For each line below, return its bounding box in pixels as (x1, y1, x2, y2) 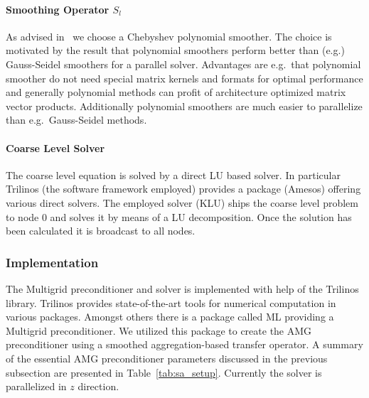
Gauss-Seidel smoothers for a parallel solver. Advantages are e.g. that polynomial (6, 56, 361, 71)
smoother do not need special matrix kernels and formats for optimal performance (6, 70, 363, 85)
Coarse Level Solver (6, 140, 105, 155)
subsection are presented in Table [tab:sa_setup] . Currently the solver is (6, 365, 322, 380)
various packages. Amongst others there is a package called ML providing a (6, 309, 334, 324)
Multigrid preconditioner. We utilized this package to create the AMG (6, 323, 312, 338)
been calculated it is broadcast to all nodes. (6, 223, 196, 238)
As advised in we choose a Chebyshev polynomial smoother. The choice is (6, 28, 332, 43)
